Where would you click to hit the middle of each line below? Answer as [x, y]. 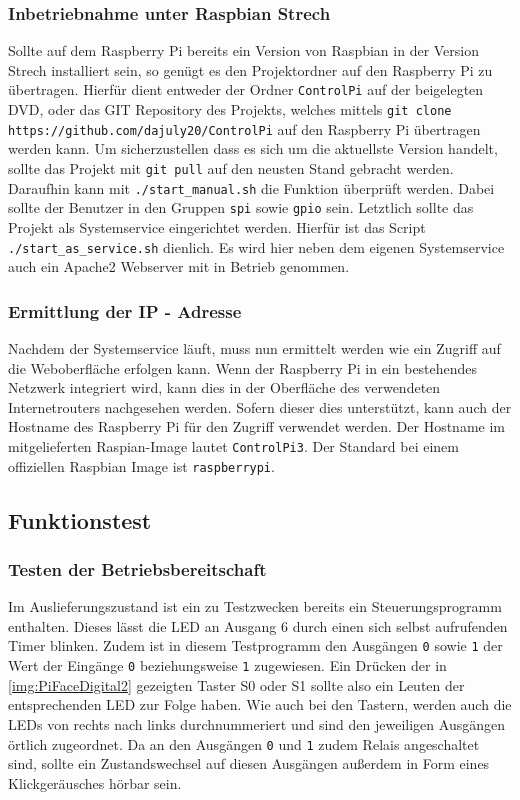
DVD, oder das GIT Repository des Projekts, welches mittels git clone [230, 109]
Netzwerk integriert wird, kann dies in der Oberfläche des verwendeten [224, 387]
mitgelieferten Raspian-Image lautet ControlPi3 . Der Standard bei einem [233, 445]
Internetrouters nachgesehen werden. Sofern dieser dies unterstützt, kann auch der [260, 406]
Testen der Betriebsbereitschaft [137, 568]
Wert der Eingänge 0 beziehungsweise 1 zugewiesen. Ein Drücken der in [227, 665]
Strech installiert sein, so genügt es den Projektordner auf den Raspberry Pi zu [250, 69]
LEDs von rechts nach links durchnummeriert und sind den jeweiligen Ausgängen [256, 723]
